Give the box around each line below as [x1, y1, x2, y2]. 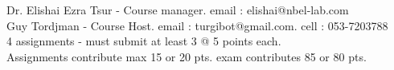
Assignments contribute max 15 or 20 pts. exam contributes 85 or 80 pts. [6, 48, 367, 64]
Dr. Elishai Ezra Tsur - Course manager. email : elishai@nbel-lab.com [6, 2, 349, 17]
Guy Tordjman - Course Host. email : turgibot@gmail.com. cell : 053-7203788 [6, 17, 388, 33]
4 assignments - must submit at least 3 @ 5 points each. [6, 33, 281, 49]
